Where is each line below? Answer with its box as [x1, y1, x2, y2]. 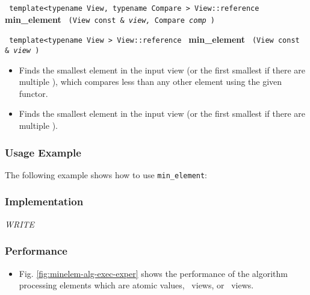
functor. [19, 87, 48, 99]
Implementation [5, 194, 84, 209]
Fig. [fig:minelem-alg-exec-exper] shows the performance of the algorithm [19, 267, 288, 279]
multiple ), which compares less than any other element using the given [19, 75, 282, 88]
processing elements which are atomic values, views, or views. [19, 279, 254, 291]
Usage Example [5, 144, 81, 160]
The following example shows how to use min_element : [5, 168, 208, 181]
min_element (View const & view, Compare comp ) [5, 13, 215, 25]
